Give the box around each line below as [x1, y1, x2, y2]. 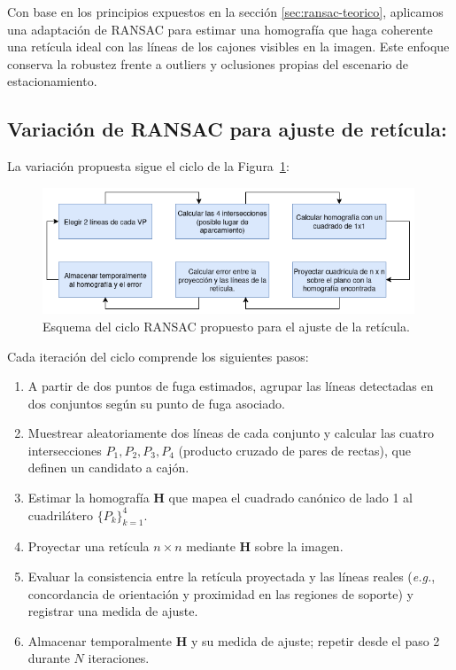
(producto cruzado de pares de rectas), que [178, 440, 411, 459]
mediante [186, 537, 236, 556]
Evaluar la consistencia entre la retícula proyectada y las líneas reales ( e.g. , [27, 567, 436, 586]
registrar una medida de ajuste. [27, 602, 198, 620]
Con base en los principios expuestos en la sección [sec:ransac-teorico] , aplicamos [7, 3, 444, 20]
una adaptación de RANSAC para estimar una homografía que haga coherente [7, 19, 433, 38]
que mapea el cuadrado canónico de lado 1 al [168, 488, 413, 507]
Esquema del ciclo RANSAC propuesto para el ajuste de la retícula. [43, 316, 410, 335]
